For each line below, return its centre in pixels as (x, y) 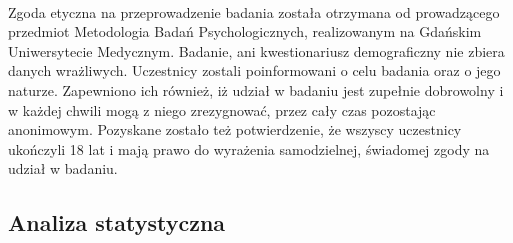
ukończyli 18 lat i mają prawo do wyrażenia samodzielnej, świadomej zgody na (249, 148)
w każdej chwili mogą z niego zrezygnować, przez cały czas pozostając (222, 109)
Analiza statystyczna (117, 222)
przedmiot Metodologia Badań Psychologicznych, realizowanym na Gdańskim (245, 31)
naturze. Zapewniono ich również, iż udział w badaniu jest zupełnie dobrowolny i (256, 89)
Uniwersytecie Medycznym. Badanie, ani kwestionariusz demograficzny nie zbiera (256, 50)
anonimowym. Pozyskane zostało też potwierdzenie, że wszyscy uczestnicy (235, 129)
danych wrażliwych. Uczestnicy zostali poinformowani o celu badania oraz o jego (254, 70)
